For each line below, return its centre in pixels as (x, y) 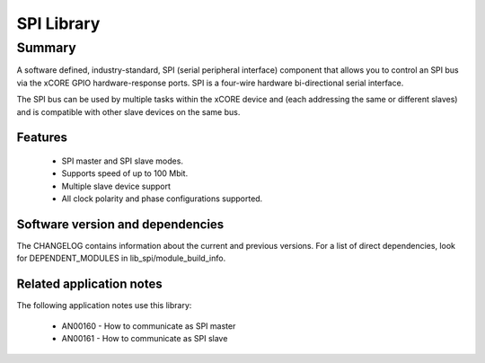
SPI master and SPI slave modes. (123, 161)
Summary (46, 48)
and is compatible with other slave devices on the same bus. (128, 111)
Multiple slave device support (116, 186)
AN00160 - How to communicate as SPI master (149, 326)
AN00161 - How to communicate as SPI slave (145, 339)
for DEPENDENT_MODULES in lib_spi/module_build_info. (121, 258)
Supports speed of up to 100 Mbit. (125, 173)
